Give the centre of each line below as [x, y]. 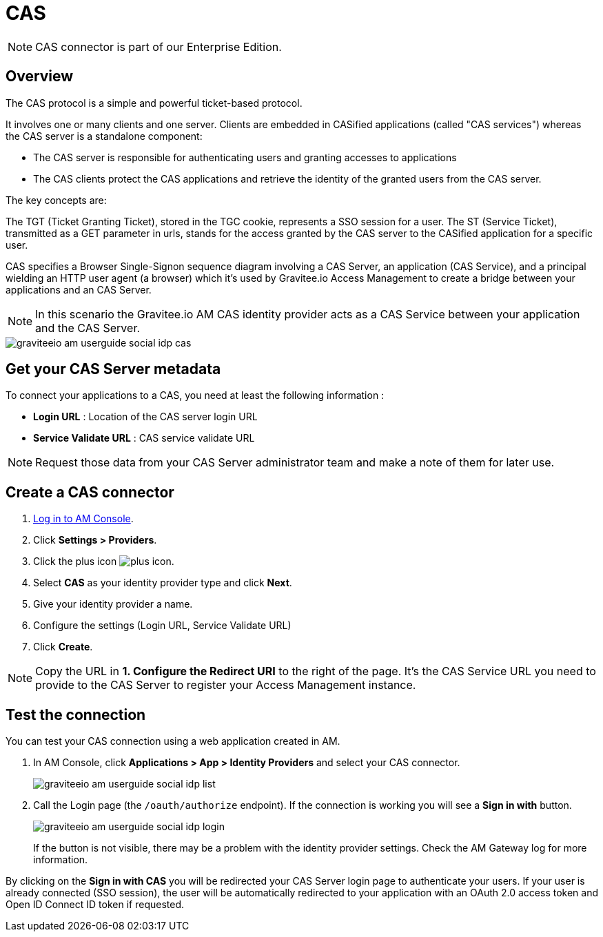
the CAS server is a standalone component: [104, 136]
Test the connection [76, 714]
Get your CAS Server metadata [113, 369]
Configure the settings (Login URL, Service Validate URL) [162, 626]
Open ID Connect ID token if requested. [95, 905]
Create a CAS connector [90, 492]
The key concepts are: [56, 200]
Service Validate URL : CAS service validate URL [144, 438]
